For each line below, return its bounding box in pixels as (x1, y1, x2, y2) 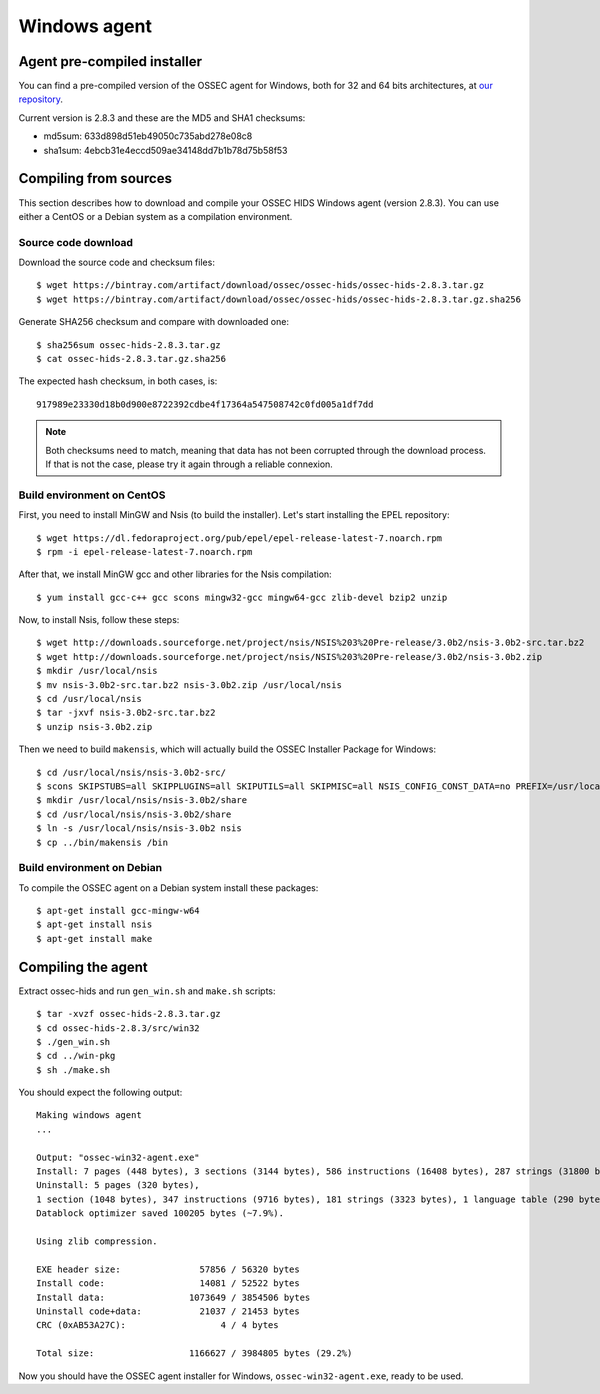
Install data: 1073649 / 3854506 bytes (36, 1291, 311, 1303)
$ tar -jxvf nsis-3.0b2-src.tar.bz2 (36, 707, 216, 719)
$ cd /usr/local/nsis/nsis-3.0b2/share (36, 808, 232, 820)
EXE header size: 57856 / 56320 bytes (36, 1263, 300, 1275)
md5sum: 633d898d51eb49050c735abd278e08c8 (43, 130, 253, 142)
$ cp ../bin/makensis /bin (36, 836, 169, 848)
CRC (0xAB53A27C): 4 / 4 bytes (36, 1320, 279, 1331)
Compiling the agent (18, 958, 149, 975)
